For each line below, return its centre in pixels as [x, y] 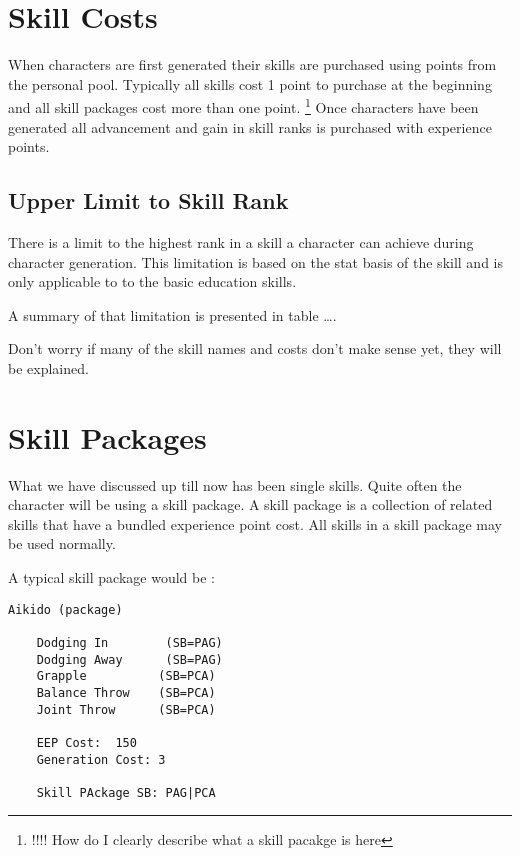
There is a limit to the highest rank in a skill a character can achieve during [241, 241]
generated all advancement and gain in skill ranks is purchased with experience [250, 126]
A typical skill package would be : [111, 577]
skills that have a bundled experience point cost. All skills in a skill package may [255, 523]
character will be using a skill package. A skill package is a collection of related [250, 504]
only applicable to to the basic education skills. [152, 281]
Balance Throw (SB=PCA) [126, 692]
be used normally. [62, 543]
